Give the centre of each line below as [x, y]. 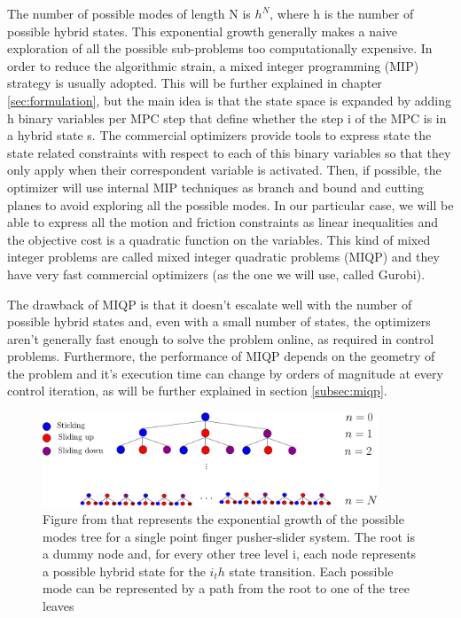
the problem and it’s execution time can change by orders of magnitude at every [225, 373]
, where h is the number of [342, 13]
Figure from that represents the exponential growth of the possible [223, 518]
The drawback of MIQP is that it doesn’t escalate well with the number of [210, 304]
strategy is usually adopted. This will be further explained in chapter [195, 83]
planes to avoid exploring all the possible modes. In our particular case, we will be [230, 204]
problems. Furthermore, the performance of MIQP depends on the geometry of [221, 356]
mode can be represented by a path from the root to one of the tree [227, 588]
